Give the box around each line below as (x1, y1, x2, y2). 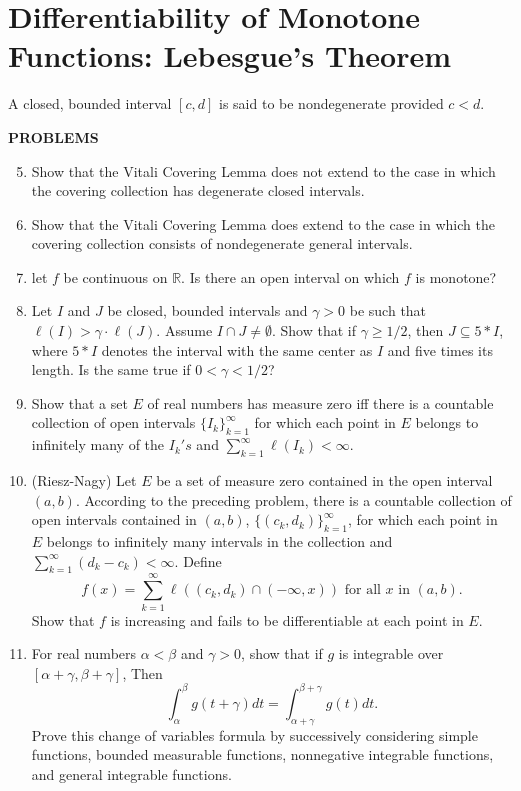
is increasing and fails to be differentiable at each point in (110, 609, 464, 630)
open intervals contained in (31, 509, 197, 530)
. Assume (156, 320, 213, 341)
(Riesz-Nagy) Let (31, 470, 137, 491)
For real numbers (31, 643, 137, 664)
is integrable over (338, 643, 444, 664)
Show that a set (31, 392, 128, 413)
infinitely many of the (31, 434, 165, 455)
